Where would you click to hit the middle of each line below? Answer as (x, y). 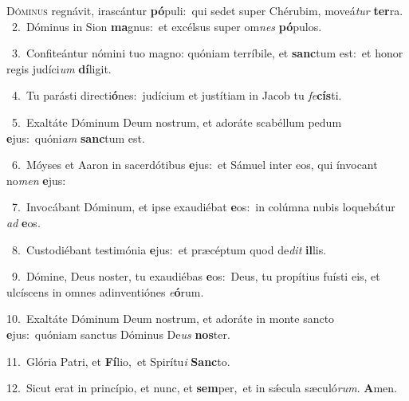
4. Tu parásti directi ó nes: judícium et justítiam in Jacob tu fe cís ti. (177, 95)
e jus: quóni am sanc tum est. (76, 138)
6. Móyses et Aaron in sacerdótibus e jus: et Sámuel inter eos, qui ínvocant (195, 165)
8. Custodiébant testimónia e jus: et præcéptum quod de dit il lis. (169, 249)
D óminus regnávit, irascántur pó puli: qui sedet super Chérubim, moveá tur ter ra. (205, 10)
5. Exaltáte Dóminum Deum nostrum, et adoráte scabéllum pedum (177, 122)
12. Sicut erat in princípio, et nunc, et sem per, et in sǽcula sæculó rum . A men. (202, 388)
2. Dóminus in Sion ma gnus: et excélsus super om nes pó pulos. (167, 26)
